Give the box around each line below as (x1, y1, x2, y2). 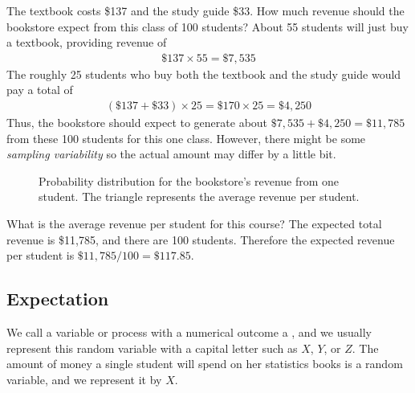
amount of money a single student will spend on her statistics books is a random (6, 355, 403, 372)
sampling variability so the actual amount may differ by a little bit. (6, 145, 336, 162)
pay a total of (6, 81, 73, 98)
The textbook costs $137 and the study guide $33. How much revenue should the (6, 2, 405, 18)
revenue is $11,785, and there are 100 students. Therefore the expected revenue (6, 231, 395, 248)
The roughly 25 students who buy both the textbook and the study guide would (6, 65, 401, 82)
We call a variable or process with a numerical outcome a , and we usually (6, 323, 372, 340)
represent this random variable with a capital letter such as (6, 339, 298, 356)
